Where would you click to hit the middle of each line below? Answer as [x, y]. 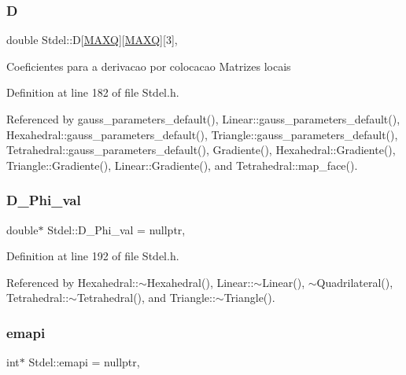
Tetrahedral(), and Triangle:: [146, 298]
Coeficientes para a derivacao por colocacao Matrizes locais [149, 66]
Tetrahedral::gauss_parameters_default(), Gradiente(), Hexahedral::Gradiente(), [201, 150]
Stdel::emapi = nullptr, [84, 362]
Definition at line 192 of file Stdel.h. [93, 256]
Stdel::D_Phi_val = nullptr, [116, 229]
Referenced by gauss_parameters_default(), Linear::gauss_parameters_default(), [203, 119]
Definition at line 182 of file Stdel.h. [93, 92]
